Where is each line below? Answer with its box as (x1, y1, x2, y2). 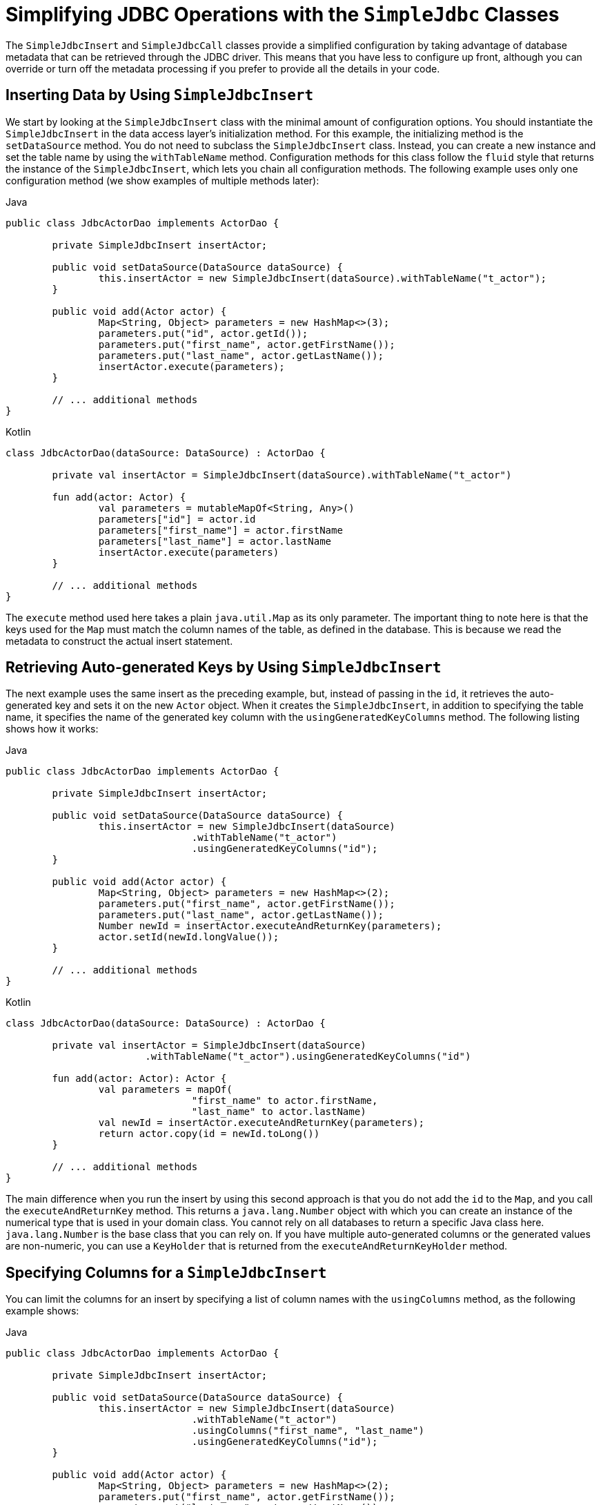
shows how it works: (6, 723, 99, 735)
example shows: (6, 1305, 79, 1317)
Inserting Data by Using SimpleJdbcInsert (6, 86, 314, 104)
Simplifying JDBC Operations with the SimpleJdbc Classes (6, 3, 560, 26)
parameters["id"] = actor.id (98, 513, 256, 525)
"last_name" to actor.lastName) (191, 1106, 366, 1118)
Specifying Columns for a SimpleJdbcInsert (6, 1263, 327, 1281)
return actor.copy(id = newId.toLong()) (98, 1128, 320, 1140)
